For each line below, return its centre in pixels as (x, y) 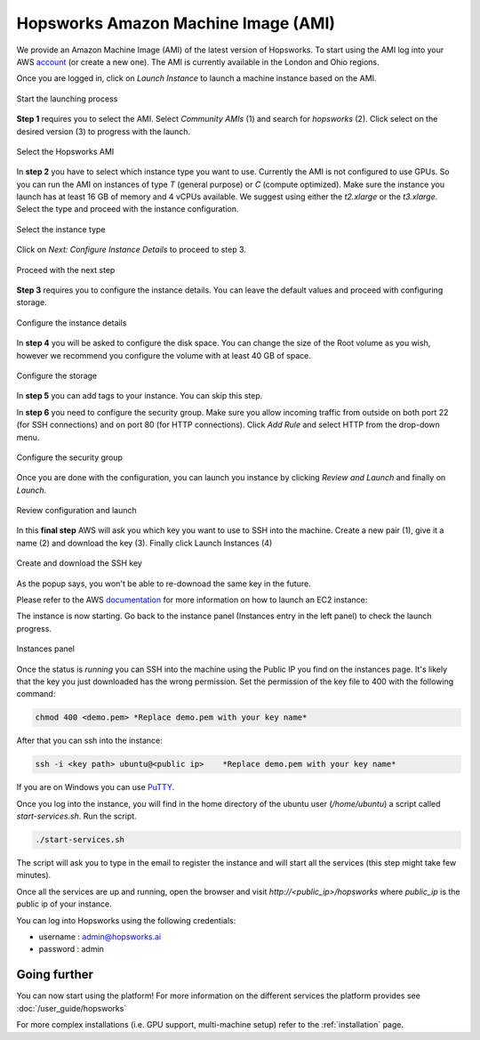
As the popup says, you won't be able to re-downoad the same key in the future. (164, 584)
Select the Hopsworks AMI (65, 151)
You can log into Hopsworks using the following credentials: (126, 920)
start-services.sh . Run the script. (76, 816)
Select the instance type (61, 229)
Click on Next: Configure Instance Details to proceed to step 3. (131, 250)
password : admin (71, 949)
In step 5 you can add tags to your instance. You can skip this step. (140, 396)
